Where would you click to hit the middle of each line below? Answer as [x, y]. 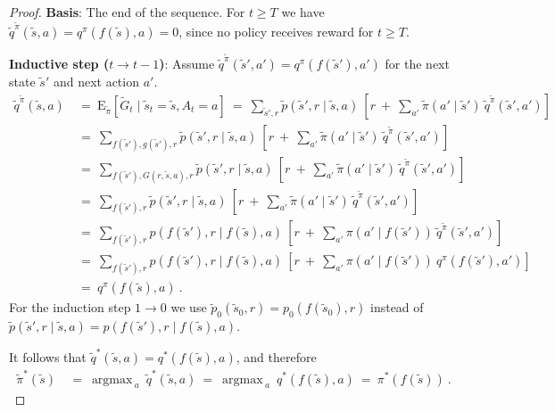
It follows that [48, 356]
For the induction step [70, 307]
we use [189, 307]
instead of [397, 307]
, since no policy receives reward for [276, 31]
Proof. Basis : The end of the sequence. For [127, 12]
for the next [417, 64]
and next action [96, 82]
